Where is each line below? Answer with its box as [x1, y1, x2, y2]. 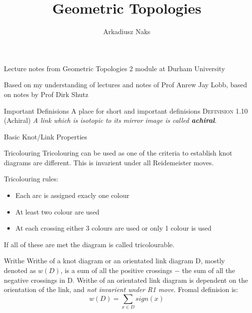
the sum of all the [182, 265, 235, 275]
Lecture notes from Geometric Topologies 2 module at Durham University [4, 63, 225, 73]
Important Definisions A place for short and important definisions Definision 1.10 [4, 105, 248, 116]
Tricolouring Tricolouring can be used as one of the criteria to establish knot [4, 148, 233, 158]
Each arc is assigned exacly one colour [15, 190, 130, 200]
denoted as [4, 265, 36, 275]
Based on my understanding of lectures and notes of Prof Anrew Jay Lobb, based [4, 79, 247, 90]
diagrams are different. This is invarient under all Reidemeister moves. [4, 157, 214, 167]
